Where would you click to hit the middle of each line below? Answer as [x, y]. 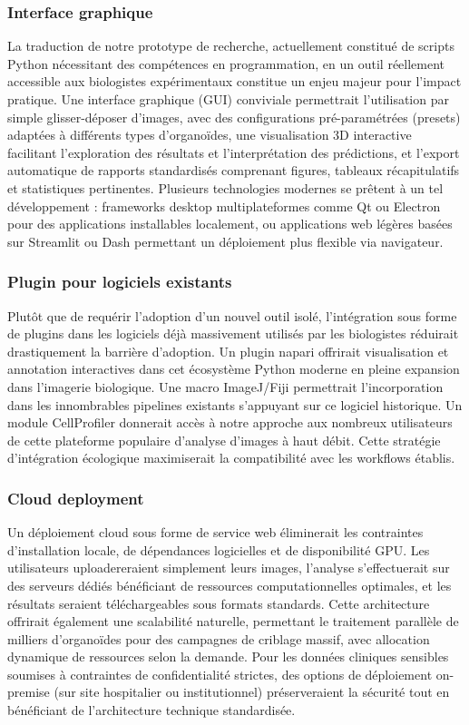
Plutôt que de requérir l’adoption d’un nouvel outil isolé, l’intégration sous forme [232, 315]
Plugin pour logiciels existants [120, 282]
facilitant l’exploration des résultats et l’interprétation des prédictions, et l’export [234, 152]
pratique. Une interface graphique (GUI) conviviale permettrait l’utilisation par [228, 99]
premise [29, 692]
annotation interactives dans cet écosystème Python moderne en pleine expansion [234, 369]
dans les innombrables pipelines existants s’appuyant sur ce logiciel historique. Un [235, 404]
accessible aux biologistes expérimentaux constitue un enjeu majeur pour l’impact [234, 81]
